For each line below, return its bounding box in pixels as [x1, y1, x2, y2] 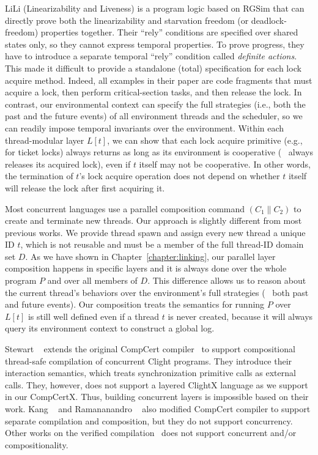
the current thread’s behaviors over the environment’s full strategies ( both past [5, 286, 309, 298]
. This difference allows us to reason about [147, 274, 306, 287]
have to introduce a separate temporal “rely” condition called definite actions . [5, 50, 297, 62]
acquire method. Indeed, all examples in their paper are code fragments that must [5, 73, 312, 86]
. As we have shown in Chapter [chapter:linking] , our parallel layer [25, 250, 276, 262]
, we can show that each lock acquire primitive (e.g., [107, 133, 303, 146]
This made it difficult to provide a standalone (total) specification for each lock [5, 61, 301, 74]
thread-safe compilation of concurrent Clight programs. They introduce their [5, 354, 292, 367]
